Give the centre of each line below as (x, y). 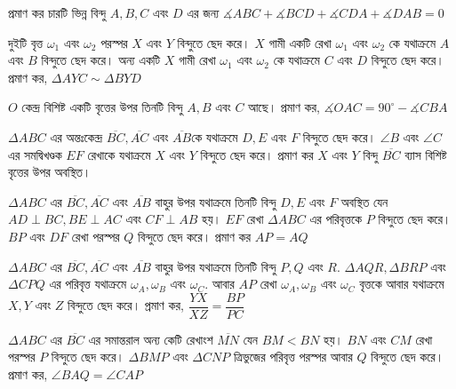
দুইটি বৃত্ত (26, 42)
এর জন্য (203, 12)
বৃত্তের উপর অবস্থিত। (50, 172)
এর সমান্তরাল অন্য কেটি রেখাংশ (151, 339)
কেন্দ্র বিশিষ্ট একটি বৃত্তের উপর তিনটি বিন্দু (102, 107)
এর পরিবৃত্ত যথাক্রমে (88, 284)
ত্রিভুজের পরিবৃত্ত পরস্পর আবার (293, 357)
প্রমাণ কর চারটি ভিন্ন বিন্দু (57, 12)
